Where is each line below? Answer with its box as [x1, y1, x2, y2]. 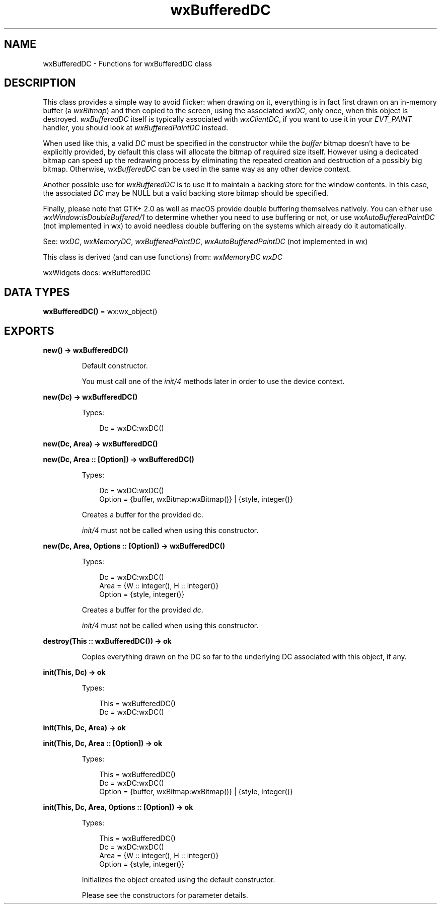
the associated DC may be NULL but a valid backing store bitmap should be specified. [43, 189, 329, 198]
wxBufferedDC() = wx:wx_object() [43, 307, 158, 316]
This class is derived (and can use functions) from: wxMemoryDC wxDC [43, 253, 282, 262]
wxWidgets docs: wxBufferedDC [43, 268, 151, 277]
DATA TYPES [4, 285, 70, 298]
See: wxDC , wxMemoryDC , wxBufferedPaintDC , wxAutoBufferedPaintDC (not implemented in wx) [43, 237, 368, 246]
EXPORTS [4, 324, 54, 337]
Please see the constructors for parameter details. [82, 891, 248, 900]
